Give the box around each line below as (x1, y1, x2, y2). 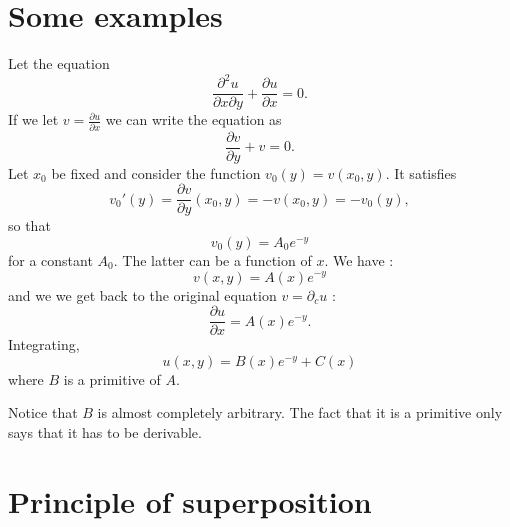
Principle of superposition (8, 480, 372, 521)
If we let (8, 109, 59, 130)
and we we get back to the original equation (8, 284, 277, 305)
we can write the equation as (105, 109, 282, 130)
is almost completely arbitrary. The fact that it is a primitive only (97, 402, 503, 423)
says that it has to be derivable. (8, 421, 202, 442)
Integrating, (8, 334, 80, 355)
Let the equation (8, 53, 110, 74)
